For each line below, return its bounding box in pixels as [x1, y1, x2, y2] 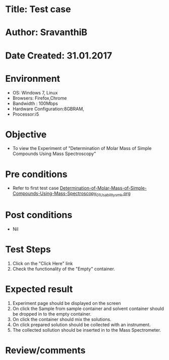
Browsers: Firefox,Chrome [12, 95, 67, 101]
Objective [5, 129, 47, 140]
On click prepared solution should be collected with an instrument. [12, 322, 151, 328]
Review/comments [5, 345, 86, 356]
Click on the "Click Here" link [12, 261, 73, 267]
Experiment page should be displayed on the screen [12, 300, 121, 306]
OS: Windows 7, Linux [12, 89, 58, 95]
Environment [5, 73, 61, 84]
